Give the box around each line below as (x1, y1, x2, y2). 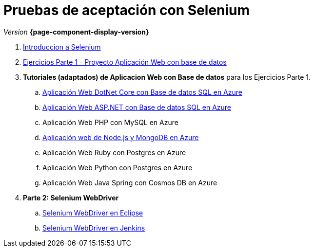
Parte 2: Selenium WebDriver (23, 193, 119, 202)
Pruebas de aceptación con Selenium (3, 2, 250, 18)
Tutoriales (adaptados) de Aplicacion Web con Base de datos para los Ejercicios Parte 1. (23, 72, 311, 81)
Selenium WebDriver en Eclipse (42, 208, 143, 217)
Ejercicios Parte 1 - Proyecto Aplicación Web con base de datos (23, 57, 227, 66)
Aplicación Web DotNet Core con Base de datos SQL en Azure (42, 88, 242, 96)
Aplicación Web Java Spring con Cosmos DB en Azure (42, 178, 217, 187)
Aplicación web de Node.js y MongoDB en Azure (42, 133, 199, 142)
